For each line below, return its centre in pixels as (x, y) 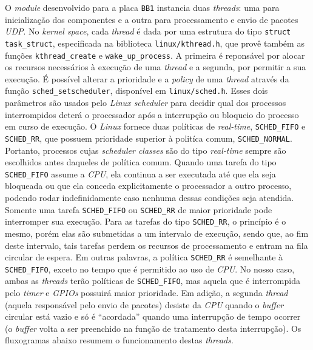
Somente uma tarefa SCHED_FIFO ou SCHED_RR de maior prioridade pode (139, 209)
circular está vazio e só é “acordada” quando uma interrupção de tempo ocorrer (153, 316)
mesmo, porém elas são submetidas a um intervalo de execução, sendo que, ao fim (157, 233)
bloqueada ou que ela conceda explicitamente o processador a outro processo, (148, 186)
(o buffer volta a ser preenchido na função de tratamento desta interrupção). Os (153, 328)
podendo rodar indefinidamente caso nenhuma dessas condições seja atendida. (150, 197)
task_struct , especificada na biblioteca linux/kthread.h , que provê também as (155, 43)
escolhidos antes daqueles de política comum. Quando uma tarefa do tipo (141, 162)
